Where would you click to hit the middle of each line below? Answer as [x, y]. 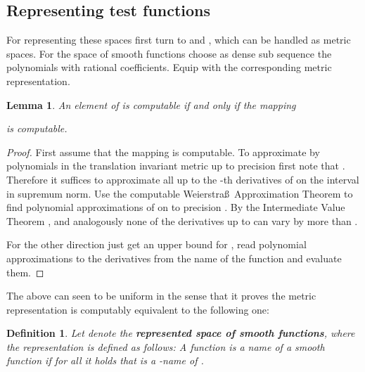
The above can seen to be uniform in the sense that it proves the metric [161, 296]
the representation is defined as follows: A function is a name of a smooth [166, 346]
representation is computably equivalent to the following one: [138, 309]
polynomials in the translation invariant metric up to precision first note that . [176, 166]
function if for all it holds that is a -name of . [105, 360]
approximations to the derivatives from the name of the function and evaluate [174, 258]
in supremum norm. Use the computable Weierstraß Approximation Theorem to [180, 193]
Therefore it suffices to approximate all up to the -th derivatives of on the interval [183, 179]
